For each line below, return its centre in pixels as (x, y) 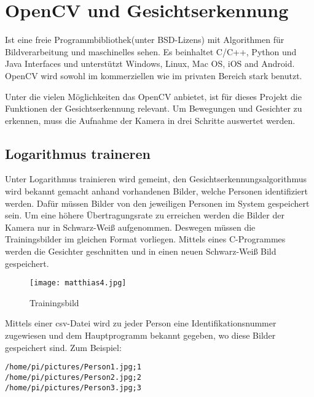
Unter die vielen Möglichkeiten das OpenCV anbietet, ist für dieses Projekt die (153, 96)
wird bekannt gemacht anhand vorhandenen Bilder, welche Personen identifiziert (157, 191)
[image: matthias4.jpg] (78, 283)
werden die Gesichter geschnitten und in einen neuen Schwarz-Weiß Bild (141, 251)
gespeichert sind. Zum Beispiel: (63, 347)
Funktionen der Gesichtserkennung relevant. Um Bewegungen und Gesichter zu (154, 108)
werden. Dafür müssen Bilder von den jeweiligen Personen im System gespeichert (157, 203)
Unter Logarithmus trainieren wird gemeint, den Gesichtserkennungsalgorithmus (156, 179)
